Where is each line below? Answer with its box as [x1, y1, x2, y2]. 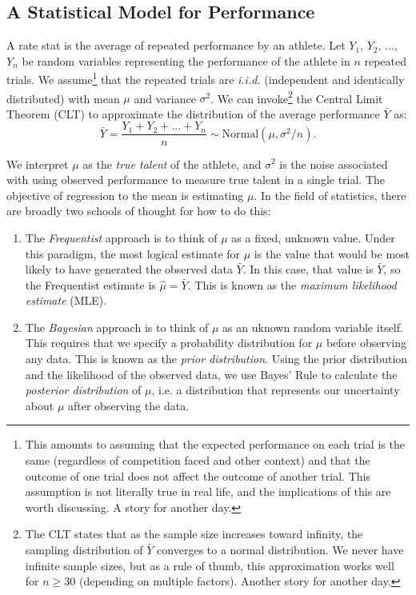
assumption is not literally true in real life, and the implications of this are [25, 483, 391, 500]
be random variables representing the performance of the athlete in [22, 52, 350, 69]
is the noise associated [279, 155, 388, 172]
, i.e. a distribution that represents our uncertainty [151, 381, 400, 398]
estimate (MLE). [25, 292, 107, 309]
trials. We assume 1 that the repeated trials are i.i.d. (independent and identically [6, 69, 405, 88]
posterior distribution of [25, 381, 142, 398]
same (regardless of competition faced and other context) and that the [25, 452, 370, 469]
